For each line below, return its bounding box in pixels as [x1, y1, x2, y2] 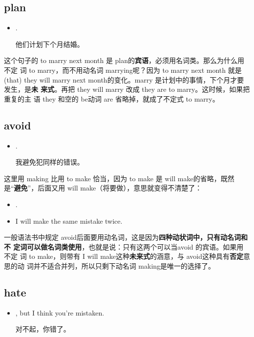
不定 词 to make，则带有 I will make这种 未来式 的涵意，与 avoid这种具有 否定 [4, 251, 243, 261]
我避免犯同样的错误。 [15, 157, 84, 167]
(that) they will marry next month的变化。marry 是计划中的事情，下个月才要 [4, 74, 244, 84]
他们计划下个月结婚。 [15, 39, 84, 49]
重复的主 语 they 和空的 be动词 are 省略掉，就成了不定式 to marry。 [4, 93, 219, 104]
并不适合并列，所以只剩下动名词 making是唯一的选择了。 [33, 260, 215, 271]
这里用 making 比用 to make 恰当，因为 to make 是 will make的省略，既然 [4, 173, 234, 183]
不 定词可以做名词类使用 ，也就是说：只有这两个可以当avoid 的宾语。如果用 [4, 241, 244, 252]
